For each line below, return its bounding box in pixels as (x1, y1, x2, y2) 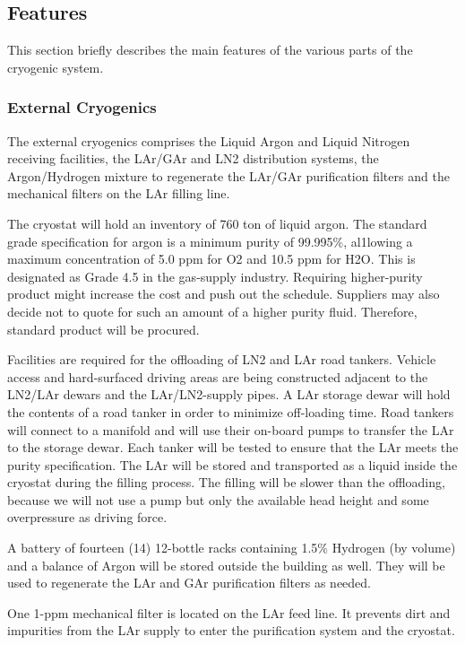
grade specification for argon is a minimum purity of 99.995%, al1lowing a (7, 231, 413, 250)
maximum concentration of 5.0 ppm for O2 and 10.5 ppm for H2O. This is (7, 249, 416, 268)
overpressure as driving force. (7, 508, 168, 527)
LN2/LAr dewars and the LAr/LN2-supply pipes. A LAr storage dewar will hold (7, 385, 451, 404)
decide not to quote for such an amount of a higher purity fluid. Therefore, (7, 301, 418, 320)
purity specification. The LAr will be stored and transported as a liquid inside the (7, 455, 458, 474)
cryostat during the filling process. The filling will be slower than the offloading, (7, 473, 445, 492)
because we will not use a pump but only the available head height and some (7, 490, 429, 509)
